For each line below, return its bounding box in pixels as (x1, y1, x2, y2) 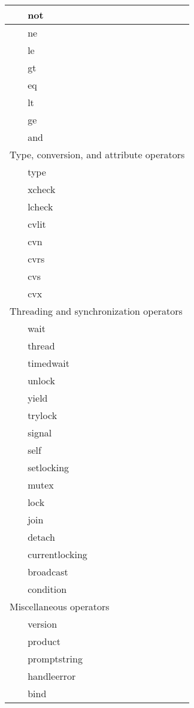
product (28, 634, 60, 648)
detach (28, 530, 55, 544)
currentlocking (28, 547, 87, 561)
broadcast (28, 565, 68, 579)
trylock (28, 408, 57, 422)
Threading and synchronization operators (10, 304, 183, 318)
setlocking (28, 460, 69, 474)
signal (28, 426, 52, 439)
